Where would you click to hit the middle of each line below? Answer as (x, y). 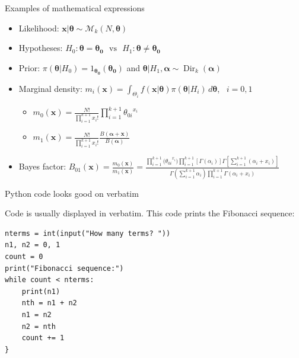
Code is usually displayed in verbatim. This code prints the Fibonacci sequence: (150, 213)
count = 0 (24, 257)
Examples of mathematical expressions (75, 8)
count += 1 (43, 338)
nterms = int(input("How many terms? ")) (88, 233)
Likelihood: (39, 28)
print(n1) (41, 291)
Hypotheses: (41, 48)
